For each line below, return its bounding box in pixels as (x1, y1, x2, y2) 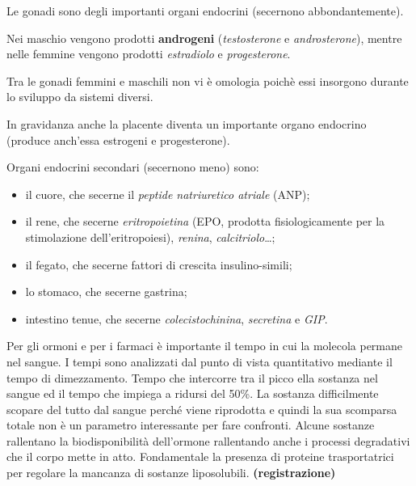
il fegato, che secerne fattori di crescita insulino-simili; (25, 256, 292, 273)
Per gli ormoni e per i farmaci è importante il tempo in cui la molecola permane (6, 337, 403, 354)
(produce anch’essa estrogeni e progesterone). (6, 131, 230, 148)
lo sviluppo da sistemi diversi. (6, 88, 153, 105)
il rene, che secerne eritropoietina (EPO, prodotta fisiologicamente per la (25, 213, 385, 230)
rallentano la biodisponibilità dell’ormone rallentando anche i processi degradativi (6, 432, 410, 449)
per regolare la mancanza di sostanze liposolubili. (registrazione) (6, 464, 336, 481)
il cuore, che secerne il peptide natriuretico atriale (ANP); (25, 185, 310, 202)
